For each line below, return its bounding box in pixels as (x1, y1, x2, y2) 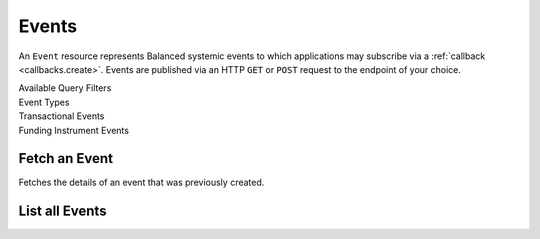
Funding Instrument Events (18, 124, 130, 136)
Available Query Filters (18, 82, 112, 94)
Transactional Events (18, 110, 105, 122)
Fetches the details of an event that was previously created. (18, 176, 265, 189)
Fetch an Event (18, 150, 114, 167)
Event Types (18, 96, 70, 108)
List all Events (18, 203, 107, 220)
